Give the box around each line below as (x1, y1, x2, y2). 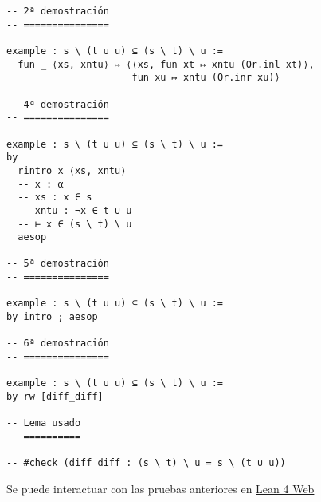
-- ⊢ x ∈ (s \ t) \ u (18, 218, 132, 230)
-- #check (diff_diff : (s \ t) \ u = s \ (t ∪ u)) (6, 457, 286, 469)
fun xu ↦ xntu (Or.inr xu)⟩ (131, 72, 280, 84)
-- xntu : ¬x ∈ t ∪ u (18, 204, 132, 216)
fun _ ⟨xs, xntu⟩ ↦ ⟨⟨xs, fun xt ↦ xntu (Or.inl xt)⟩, (18, 58, 315, 70)
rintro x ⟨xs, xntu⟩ (18, 164, 127, 176)
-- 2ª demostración (6, 6, 109, 17)
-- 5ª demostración (6, 258, 109, 270)
